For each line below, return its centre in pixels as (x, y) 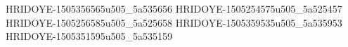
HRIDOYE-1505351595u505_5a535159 (89, 36)
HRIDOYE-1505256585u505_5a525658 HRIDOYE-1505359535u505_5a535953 (174, 22)
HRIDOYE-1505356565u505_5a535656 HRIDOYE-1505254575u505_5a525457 (174, 8)
